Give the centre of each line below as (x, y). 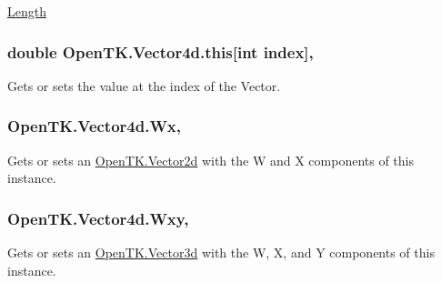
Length (27, 11)
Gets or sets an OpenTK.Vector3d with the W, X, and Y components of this (221, 253)
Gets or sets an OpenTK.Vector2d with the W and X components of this (211, 160)
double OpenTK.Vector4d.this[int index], (161, 51)
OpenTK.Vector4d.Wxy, (98, 218)
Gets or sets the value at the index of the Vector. (144, 85)
